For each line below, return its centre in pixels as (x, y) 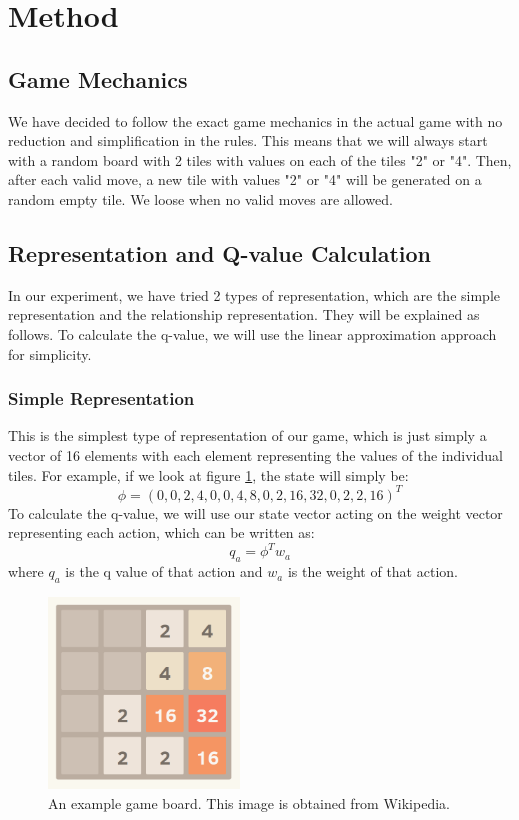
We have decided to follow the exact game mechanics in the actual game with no (255, 120)
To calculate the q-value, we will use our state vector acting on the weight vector (255, 512)
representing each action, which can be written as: (161, 532)
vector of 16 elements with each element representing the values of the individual (255, 454)
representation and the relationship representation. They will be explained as (244, 314)
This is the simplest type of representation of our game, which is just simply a (247, 435)
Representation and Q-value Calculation (219, 252)
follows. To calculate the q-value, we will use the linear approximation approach (252, 333)
